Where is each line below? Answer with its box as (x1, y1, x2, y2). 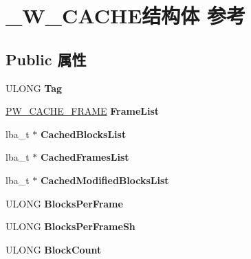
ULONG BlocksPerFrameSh (6, 219, 135, 234)
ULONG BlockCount (6, 242, 102, 256)
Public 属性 (6, 48, 87, 69)
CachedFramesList (40, 150, 129, 164)
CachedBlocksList (40, 126, 127, 141)
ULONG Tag (6, 80, 63, 95)
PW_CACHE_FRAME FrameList (6, 104, 160, 118)
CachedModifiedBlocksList (40, 172, 169, 187)
